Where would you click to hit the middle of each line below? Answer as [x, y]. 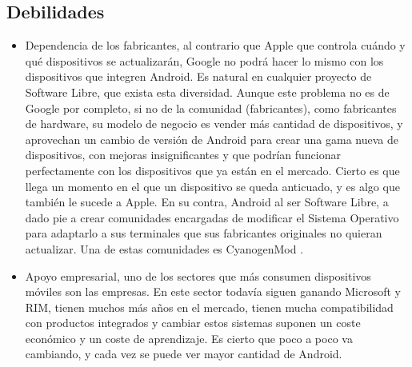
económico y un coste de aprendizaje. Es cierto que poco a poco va [189, 338]
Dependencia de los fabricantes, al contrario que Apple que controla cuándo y [215, 45]
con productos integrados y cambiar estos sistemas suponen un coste [193, 323]
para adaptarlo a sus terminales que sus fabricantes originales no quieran [204, 233]
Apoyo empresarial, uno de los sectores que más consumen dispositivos [198, 275]
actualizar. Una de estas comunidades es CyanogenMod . [164, 248]
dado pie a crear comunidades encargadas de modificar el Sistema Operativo [212, 217]
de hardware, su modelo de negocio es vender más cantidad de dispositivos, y [214, 124]
